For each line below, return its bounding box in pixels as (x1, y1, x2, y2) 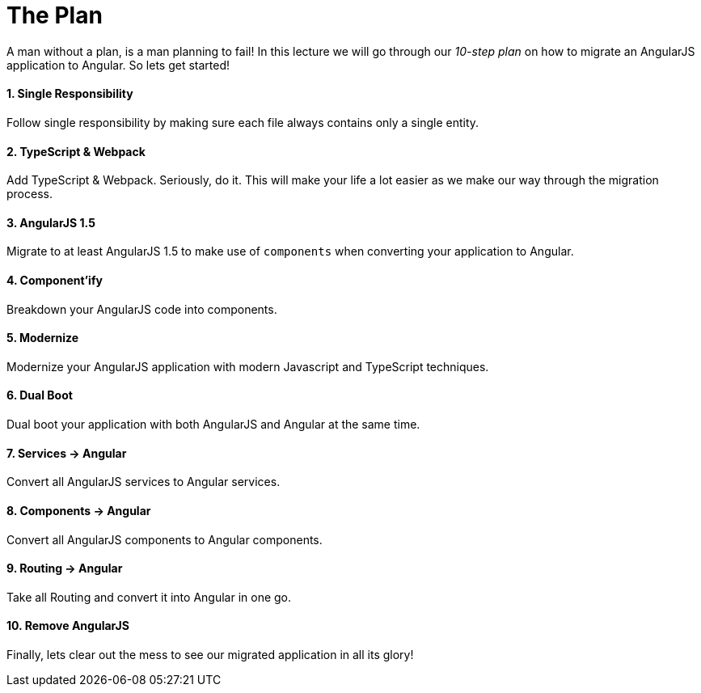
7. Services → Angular (6, 446, 127, 460)
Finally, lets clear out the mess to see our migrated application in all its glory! (6, 647, 414, 661)
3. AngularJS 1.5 (6, 215, 95, 230)
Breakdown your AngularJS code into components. (6, 302, 277, 316)
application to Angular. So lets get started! (6, 57, 230, 72)
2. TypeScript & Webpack (6, 144, 146, 158)
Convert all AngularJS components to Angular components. (6, 532, 323, 547)
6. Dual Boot (6, 388, 73, 403)
